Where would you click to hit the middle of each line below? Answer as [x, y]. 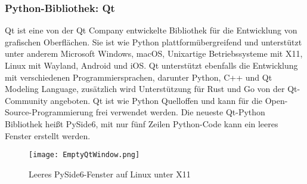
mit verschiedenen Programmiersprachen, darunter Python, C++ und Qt [139, 77]
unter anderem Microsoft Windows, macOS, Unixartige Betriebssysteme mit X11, [154, 53]
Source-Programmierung [49, 112]
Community [26, 100]
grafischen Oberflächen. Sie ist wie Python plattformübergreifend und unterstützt [153, 42]
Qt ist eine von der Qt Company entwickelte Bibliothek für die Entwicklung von [151, 30]
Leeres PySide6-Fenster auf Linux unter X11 [110, 174]
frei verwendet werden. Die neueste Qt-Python [180, 112]
